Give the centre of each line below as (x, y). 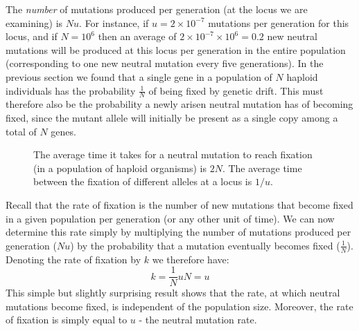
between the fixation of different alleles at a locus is (143, 181)
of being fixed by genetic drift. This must (236, 90)
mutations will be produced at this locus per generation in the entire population (176, 49)
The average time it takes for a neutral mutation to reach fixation (173, 154)
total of (21, 131)
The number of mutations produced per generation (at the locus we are (157, 9)
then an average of (137, 36)
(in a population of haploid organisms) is (120, 168)
